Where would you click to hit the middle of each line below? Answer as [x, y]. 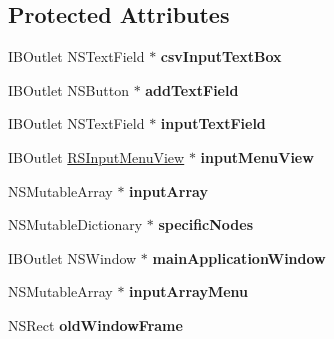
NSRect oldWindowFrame [95, 324]
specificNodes [206, 224]
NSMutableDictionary [75, 224]
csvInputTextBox [221, 56]
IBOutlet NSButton [68, 89]
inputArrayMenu [189, 291]
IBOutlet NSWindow [72, 257]
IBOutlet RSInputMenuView [96, 156]
